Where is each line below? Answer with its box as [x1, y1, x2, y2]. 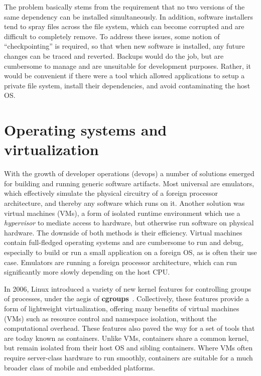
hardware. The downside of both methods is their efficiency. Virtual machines [4, 227, 242, 237]
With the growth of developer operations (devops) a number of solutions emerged [4, 168, 254, 179]
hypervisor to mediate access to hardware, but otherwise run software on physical [4, 217, 254, 228]
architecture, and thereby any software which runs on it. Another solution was [4, 198, 245, 208]
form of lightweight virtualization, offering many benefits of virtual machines [4, 303, 239, 313]
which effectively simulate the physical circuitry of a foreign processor [4, 188, 218, 198]
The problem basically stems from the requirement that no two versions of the [4, 2, 245, 12]
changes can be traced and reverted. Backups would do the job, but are [4, 50, 224, 61]
